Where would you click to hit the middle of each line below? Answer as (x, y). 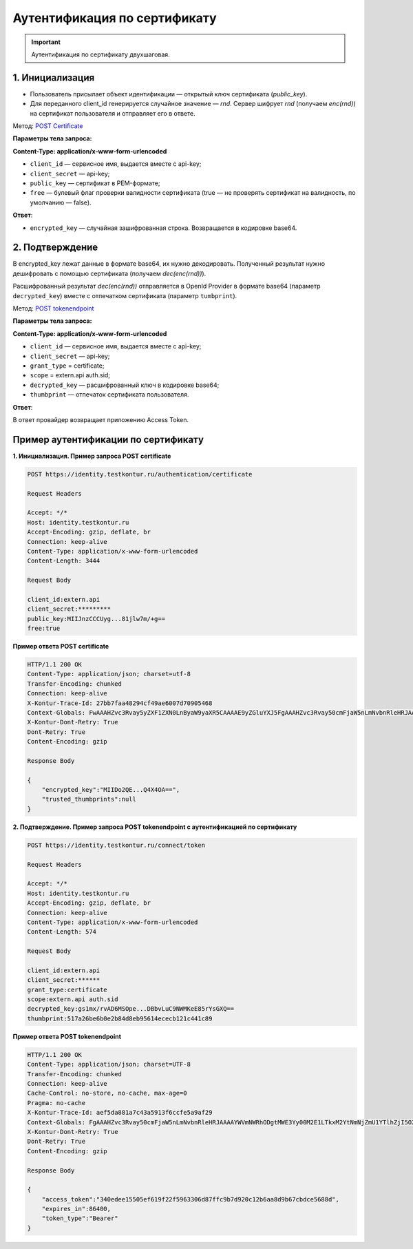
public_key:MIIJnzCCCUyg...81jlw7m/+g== (96, 619)
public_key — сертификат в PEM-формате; (95, 183)
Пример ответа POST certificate (61, 647)
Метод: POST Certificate (48, 126)
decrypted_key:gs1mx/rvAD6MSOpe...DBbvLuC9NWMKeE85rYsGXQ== (131, 1009)
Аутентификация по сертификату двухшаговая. (100, 54)
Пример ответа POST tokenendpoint (67, 1036)
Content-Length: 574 (62, 932)
